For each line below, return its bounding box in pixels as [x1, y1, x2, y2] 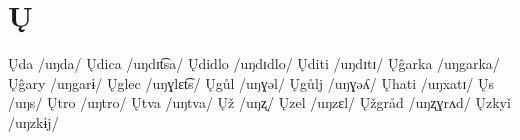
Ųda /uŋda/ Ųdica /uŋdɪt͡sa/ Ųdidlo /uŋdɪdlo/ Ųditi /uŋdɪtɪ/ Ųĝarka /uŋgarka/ [8, 53, 500, 74]
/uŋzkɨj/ [8, 111, 59, 132]
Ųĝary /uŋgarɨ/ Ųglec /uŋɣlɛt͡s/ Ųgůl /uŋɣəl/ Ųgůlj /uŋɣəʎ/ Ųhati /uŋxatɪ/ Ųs [8, 72, 495, 93]
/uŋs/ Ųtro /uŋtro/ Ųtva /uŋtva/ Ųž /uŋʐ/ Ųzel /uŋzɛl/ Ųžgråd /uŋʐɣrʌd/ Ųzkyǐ [8, 92, 511, 113]
